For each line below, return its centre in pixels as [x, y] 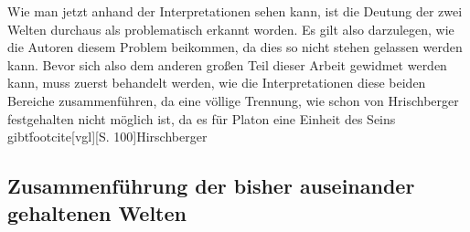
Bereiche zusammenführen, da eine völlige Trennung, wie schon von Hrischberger [233, 100]
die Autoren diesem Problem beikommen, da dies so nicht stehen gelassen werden [235, 47]
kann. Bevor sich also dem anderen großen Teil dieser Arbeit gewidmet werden [227, 64]
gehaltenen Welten [97, 212]
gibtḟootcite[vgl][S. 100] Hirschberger [107, 137]
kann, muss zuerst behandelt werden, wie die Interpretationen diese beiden [217, 83]
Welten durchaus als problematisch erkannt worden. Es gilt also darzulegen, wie [231, 29]
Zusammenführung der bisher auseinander [211, 186]
